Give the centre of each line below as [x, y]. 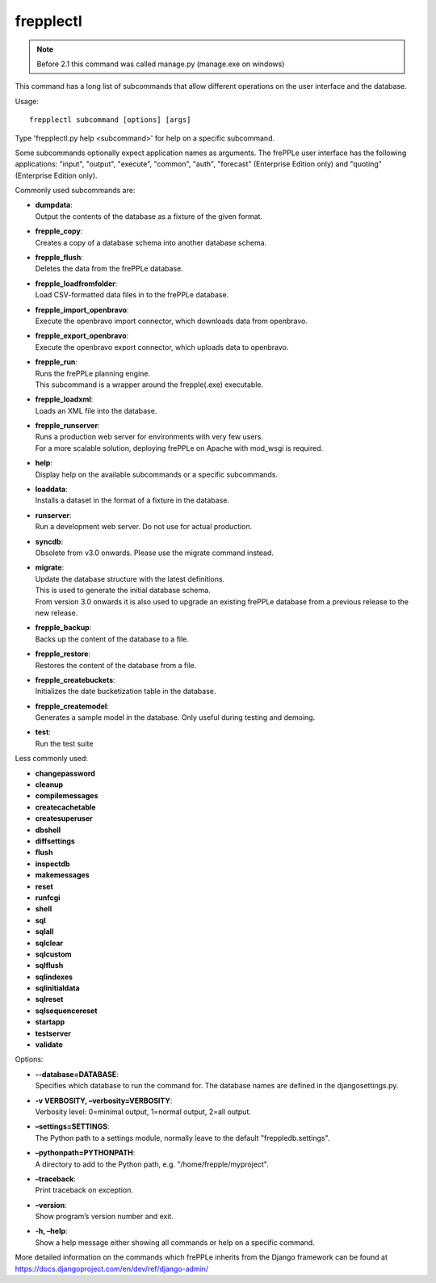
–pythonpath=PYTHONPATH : [85, 1153]
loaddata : [51, 490]
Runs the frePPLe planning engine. [93, 373]
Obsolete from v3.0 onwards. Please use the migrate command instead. [155, 553]
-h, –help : [51, 1231]
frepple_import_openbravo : [82, 309]
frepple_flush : [59, 258]
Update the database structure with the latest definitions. [130, 578]
